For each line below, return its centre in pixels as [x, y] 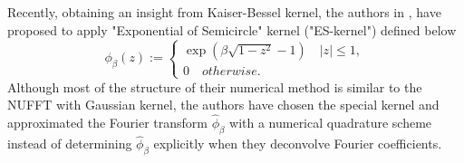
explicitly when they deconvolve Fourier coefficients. [298, 144]
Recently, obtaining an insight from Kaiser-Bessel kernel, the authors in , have [224, 12]
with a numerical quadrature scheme [331, 123]
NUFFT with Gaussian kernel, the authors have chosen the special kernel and [223, 105]
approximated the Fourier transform [108, 123]
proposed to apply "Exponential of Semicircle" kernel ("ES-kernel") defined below [232, 29]
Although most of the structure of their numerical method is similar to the [215, 86]
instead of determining [70, 144]
